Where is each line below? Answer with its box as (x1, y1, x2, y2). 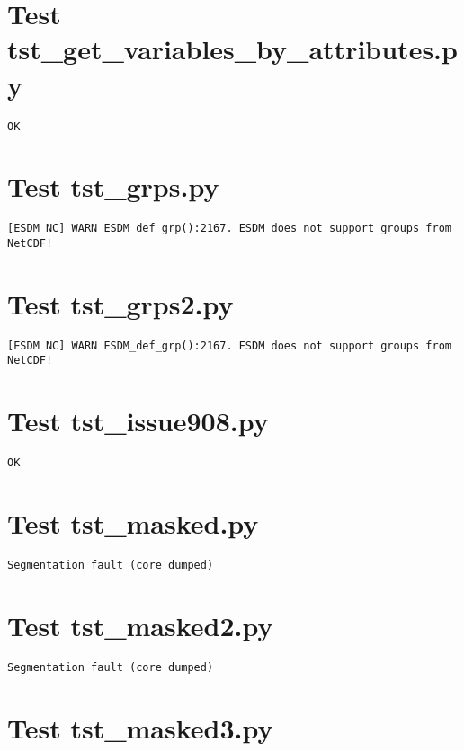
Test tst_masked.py (7, 505, 259, 541)
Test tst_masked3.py (7, 709, 273, 746)
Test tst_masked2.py (7, 606, 273, 643)
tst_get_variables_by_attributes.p (7, 31, 458, 67)
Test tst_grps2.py (7, 285, 234, 322)
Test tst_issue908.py (7, 402, 269, 439)
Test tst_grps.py (7, 168, 219, 205)
